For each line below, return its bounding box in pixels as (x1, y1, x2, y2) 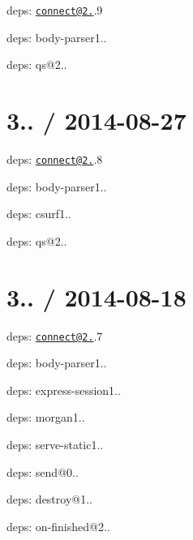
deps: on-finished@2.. (6, 517, 110, 534)
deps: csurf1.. (6, 205, 71, 222)
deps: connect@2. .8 (6, 150, 103, 167)
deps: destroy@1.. (6, 491, 92, 508)
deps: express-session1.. (6, 381, 121, 398)
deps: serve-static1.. (6, 435, 104, 452)
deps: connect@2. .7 (6, 327, 103, 344)
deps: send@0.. (6, 463, 79, 480)
